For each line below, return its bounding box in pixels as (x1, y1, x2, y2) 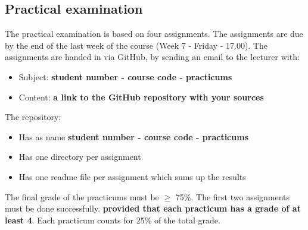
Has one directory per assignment (18, 150, 141, 163)
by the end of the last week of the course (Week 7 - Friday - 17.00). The (5, 39, 267, 51)
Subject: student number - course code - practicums (18, 70, 232, 83)
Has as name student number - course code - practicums (18, 130, 248, 143)
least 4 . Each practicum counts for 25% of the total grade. (5, 213, 220, 226)
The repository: (5, 111, 61, 123)
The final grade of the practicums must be (5, 190, 159, 203)
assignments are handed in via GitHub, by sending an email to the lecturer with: (5, 51, 300, 63)
